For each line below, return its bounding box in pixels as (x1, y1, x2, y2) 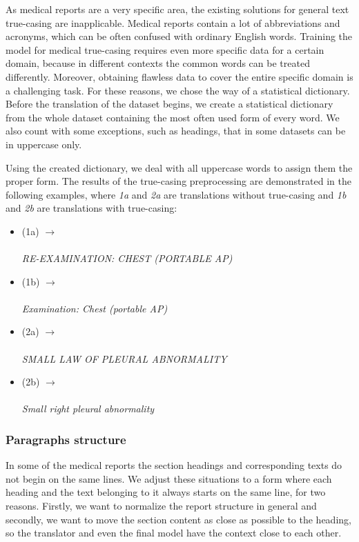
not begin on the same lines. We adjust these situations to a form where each (6, 471, 332, 485)
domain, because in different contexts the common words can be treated (6, 56, 310, 70)
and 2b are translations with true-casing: (6, 201, 177, 215)
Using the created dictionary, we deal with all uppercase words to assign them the (6, 160, 353, 174)
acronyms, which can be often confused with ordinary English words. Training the (6, 29, 353, 43)
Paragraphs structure (6, 430, 126, 448)
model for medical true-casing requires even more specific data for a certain (6, 42, 324, 57)
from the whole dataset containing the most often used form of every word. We (6, 110, 340, 124)
